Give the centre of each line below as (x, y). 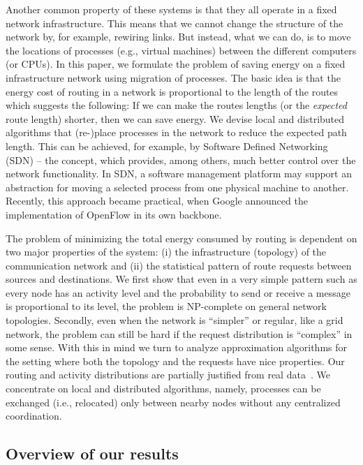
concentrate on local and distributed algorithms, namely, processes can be (163, 389)
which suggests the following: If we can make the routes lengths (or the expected (176, 105)
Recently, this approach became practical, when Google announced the (157, 201)
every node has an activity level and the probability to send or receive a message (178, 292)
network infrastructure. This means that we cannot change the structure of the (175, 23)
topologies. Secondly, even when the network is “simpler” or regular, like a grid (175, 320)
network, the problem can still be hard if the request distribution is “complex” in (179, 333)
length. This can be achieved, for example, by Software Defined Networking (167, 146)
